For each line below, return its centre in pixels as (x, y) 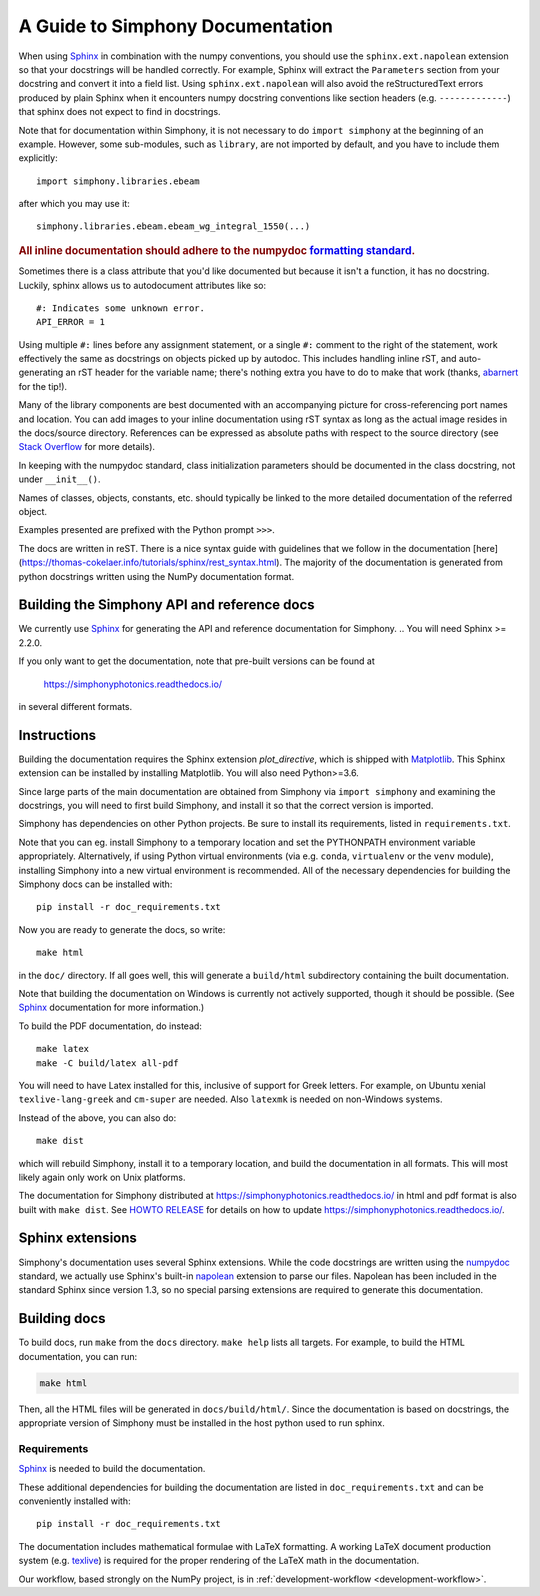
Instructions (57, 735)
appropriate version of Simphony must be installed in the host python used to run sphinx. (201, 1423)
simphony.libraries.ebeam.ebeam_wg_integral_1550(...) (173, 226)
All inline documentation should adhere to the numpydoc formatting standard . (217, 250)
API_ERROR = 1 (70, 322)
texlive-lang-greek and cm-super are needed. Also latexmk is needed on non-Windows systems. (231, 1099)
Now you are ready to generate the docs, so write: (122, 929)
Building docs (62, 1318)
